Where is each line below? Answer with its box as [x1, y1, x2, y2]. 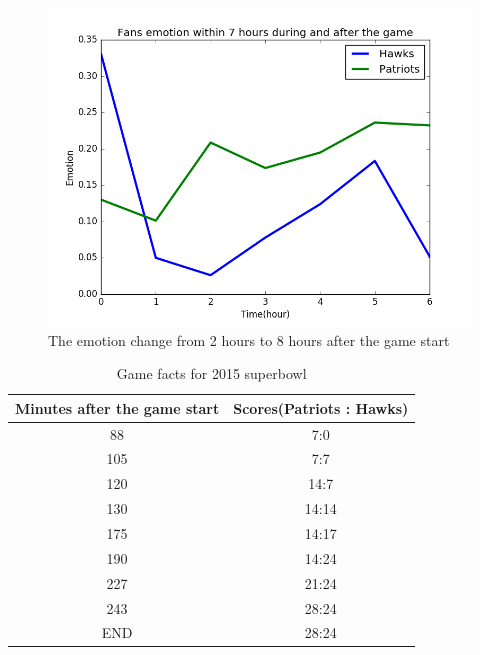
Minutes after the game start [15, 397, 220, 418]
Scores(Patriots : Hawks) [233, 397, 409, 418]
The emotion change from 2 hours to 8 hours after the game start [48, 329, 450, 350]
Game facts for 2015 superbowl [116, 363, 307, 384]
